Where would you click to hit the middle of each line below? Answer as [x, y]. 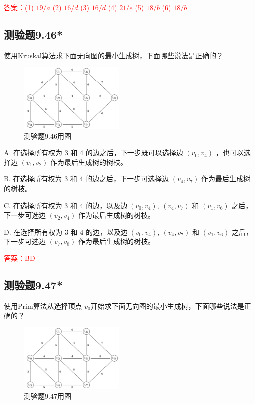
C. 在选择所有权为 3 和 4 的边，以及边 [66, 205]
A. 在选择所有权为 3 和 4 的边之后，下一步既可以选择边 [94, 152]
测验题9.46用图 [48, 135]
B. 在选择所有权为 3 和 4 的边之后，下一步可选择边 [87, 179]
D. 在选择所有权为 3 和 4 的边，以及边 [66, 231]
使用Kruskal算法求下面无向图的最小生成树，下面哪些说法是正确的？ [114, 55]
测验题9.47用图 [48, 396]
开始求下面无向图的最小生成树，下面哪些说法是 [167, 305]
